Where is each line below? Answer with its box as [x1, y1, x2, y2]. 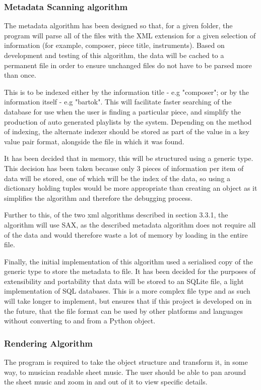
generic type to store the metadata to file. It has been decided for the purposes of [4, 266, 255, 276]
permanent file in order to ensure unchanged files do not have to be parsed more [4, 60, 252, 70]
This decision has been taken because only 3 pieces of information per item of [4, 162, 244, 173]
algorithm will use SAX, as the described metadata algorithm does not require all [4, 219, 256, 230]
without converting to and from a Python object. [4, 315, 156, 326]
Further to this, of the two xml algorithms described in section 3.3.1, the [4, 209, 228, 220]
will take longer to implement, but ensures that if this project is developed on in [4, 296, 252, 306]
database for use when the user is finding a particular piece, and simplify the [4, 106, 241, 117]
